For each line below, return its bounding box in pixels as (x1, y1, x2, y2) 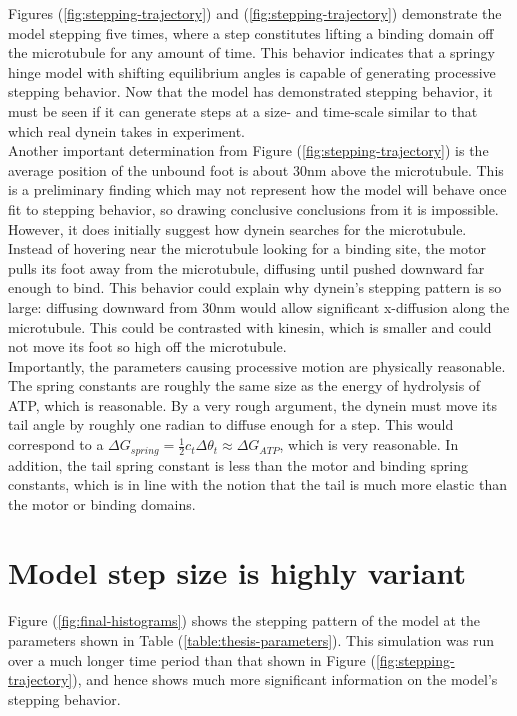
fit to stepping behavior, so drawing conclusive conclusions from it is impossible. (8, 198, 499, 219)
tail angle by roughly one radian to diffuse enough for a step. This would (8, 414, 454, 435)
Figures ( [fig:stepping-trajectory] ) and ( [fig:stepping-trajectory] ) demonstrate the (8, 3, 502, 23)
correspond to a (8, 434, 104, 455)
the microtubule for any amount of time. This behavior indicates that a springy (8, 42, 495, 63)
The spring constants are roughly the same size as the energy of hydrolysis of (8, 375, 481, 396)
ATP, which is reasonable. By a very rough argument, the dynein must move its (8, 394, 497, 415)
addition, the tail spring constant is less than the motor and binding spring (8, 454, 468, 475)
